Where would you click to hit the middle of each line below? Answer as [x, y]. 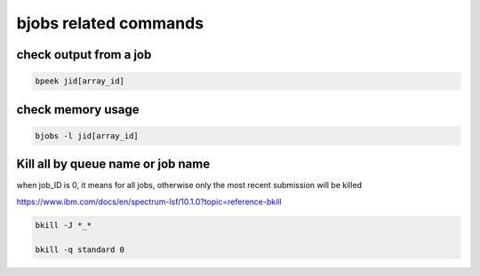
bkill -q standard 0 [80, 250]
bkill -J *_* [64, 225]
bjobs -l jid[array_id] [87, 136]
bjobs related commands [110, 23]
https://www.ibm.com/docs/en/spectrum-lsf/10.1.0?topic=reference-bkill [149, 201]
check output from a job [84, 55]
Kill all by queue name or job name [113, 164]
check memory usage [78, 110]
